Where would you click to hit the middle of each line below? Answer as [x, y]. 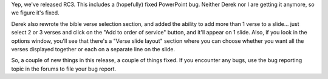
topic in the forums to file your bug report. [64, 69]
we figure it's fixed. [36, 13]
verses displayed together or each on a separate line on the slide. [93, 49]
